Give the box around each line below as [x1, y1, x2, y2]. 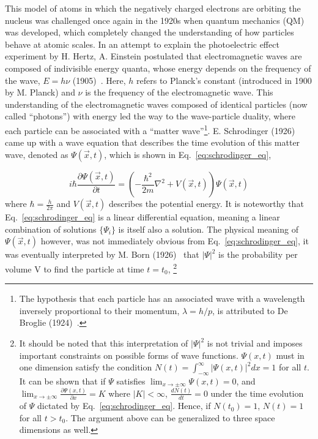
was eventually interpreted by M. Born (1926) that [5, 248, 199, 261]
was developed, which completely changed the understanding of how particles [5, 26, 294, 39]
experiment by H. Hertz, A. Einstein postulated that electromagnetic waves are [5, 50, 302, 62]
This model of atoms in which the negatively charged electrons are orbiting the [5, 2, 301, 14]
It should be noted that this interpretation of [19, 337, 188, 350]
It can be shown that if [19, 375, 106, 388]
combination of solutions [5, 222, 97, 235]
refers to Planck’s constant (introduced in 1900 [136, 73, 312, 86]
